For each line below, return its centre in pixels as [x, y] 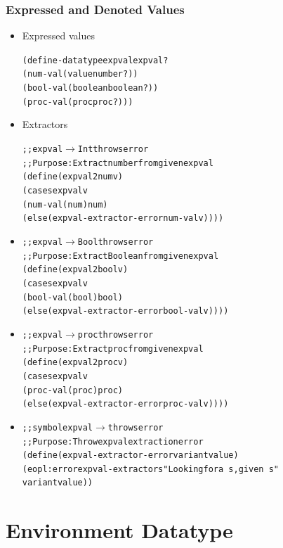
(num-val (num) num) [65, 204]
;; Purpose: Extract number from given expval [118, 163]
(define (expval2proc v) [75, 363]
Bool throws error [116, 242]
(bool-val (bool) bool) [72, 297]
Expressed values [58, 36]
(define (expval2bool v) [75, 270]
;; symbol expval [58, 427]
